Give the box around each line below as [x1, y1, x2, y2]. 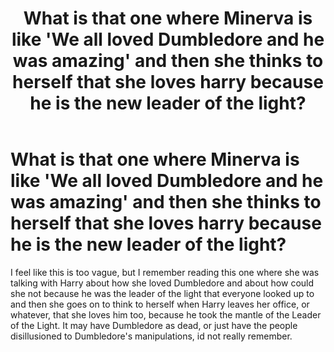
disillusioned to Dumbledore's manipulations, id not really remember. [10, 330, 293, 342]
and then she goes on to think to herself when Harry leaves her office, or [10, 298, 310, 310]
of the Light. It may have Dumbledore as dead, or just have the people [10, 319, 298, 331]
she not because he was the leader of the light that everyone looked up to [10, 287, 315, 299]
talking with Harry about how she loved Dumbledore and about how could [10, 277, 315, 289]
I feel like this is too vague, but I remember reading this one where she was [10, 266, 320, 278]
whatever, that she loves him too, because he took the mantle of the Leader [10, 308, 322, 321]
